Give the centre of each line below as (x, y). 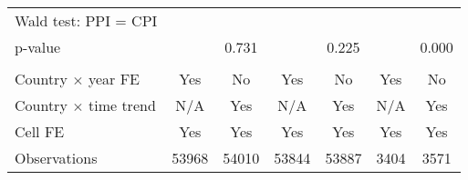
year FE (114, 79)
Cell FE (40, 131)
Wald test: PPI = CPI (86, 20)
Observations (56, 158)
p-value (38, 47)
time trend (122, 105)
